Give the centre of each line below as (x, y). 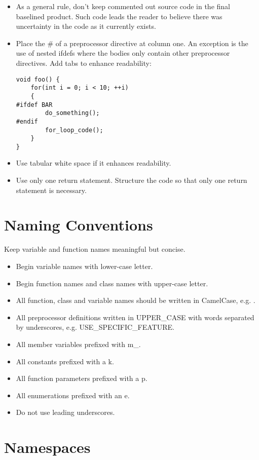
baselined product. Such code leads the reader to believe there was (119, 16)
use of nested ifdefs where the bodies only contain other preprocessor (123, 53)
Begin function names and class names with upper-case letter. (112, 283)
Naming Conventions (79, 225)
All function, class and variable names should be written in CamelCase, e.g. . (136, 300)
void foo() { (38, 79)
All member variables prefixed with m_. (78, 344)
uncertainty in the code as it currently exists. (86, 26)
